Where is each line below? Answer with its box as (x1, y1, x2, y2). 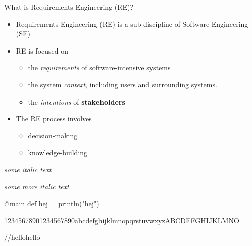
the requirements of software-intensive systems (28, 62, 171, 73)
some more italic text (4, 181, 69, 191)
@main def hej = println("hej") (4, 198, 99, 209)
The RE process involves (16, 113, 92, 124)
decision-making (28, 130, 78, 140)
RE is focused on (16, 45, 69, 56)
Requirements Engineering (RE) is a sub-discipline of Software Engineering (16, 18, 248, 29)
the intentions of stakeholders (28, 96, 125, 107)
